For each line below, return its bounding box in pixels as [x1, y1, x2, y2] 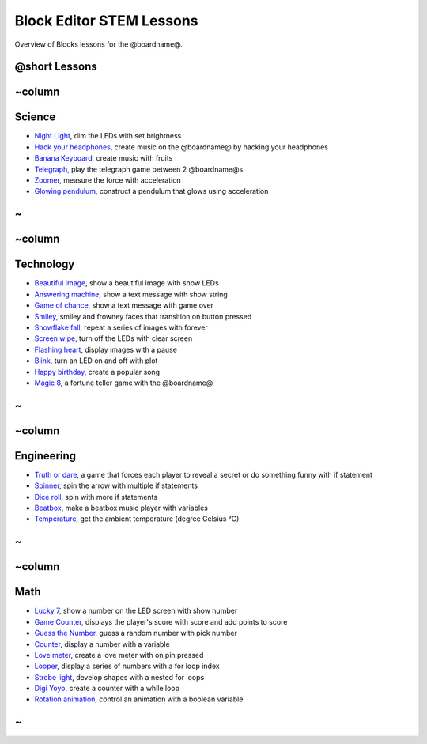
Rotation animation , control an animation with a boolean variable [34, 694, 244, 704]
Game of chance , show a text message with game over [34, 300, 213, 310]
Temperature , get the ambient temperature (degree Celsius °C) [34, 514, 240, 523]
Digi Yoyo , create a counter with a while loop [34, 684, 180, 693]
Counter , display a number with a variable [34, 639, 170, 648]
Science [14, 111, 56, 124]
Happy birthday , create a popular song [34, 367, 161, 376]
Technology [14, 258, 75, 271]
